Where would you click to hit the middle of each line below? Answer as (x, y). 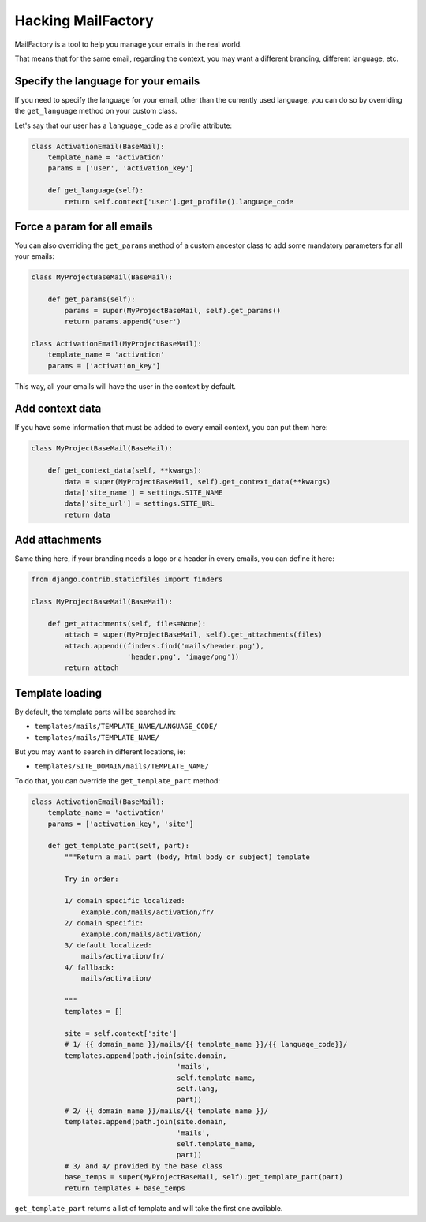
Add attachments (58, 540)
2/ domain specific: (104, 923)
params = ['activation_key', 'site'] (121, 824)
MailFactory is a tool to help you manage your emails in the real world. (128, 44)
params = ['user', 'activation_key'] (121, 168)
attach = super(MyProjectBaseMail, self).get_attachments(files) (193, 635)
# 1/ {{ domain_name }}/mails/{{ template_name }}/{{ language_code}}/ (206, 1044)
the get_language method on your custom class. (96, 111)
